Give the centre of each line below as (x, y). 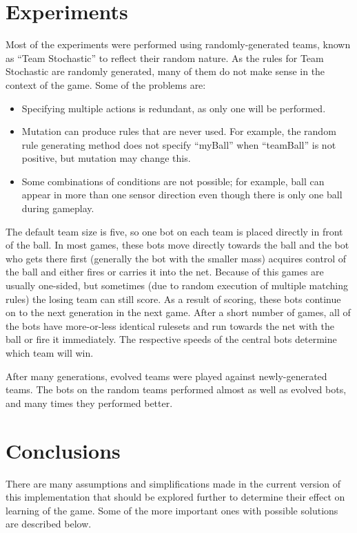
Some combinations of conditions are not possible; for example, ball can (173, 181)
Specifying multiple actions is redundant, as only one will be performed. (174, 108)
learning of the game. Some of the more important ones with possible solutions (172, 510)
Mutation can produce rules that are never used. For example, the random (179, 131)
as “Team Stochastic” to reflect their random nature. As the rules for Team (165, 58)
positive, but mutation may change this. (106, 158)
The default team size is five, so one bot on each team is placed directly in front (174, 231)
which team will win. (50, 353)
